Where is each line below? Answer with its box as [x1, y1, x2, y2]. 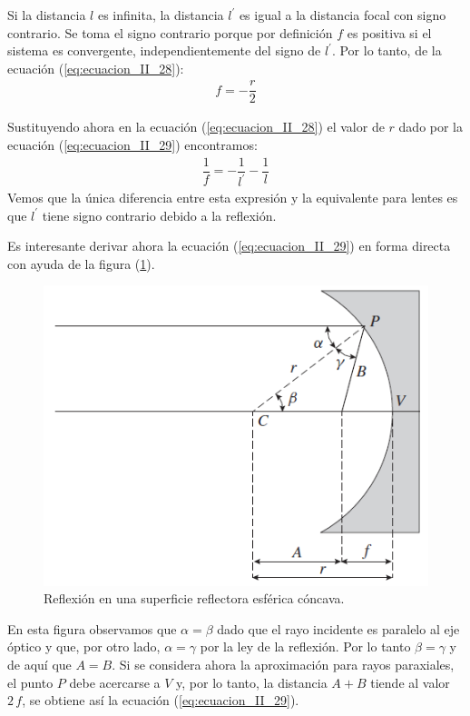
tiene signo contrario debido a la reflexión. [42, 205, 277, 224]
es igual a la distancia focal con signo [239, 5, 446, 24]
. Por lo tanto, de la [331, 41, 442, 60]
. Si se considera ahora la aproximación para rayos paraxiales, [112, 655, 455, 674]
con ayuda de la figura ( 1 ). [7, 254, 155, 273]
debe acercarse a [69, 672, 161, 691]
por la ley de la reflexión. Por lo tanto [200, 637, 411, 656]
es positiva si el [347, 23, 432, 42]
